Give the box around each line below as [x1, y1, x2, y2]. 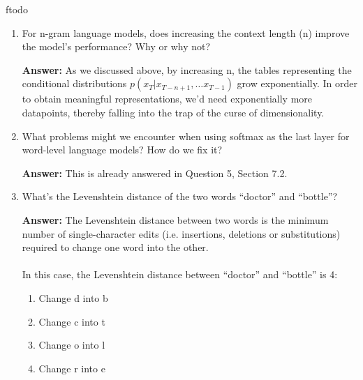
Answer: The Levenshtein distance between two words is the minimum [22, 212, 329, 227]
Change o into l [38, 337, 105, 352]
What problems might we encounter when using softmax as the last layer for [22, 128, 350, 143]
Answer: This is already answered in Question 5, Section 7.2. [22, 165, 288, 180]
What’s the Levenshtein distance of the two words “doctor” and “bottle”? [22, 189, 338, 204]
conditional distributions [22, 76, 127, 91]
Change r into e [38, 360, 105, 375]
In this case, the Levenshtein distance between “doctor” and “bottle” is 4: [22, 267, 338, 282]
